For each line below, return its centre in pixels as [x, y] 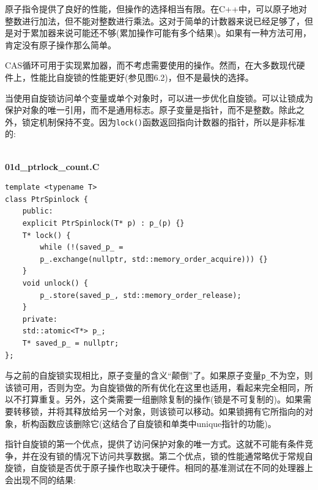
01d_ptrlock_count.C [52, 166]
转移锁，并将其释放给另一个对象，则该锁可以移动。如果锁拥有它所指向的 [159, 411]
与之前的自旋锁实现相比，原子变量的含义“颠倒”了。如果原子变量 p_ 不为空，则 [159, 375]
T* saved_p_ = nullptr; [71, 343]
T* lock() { [46, 235]
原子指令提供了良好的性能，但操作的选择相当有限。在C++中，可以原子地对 [156, 9]
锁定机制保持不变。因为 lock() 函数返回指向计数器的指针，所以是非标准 [163, 121]
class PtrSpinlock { [47, 199]
